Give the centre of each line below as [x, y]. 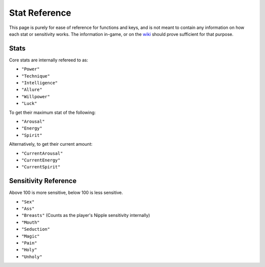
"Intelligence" [40, 83]
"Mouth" [31, 222]
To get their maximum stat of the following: [52, 112]
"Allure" [32, 90]
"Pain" [29, 243]
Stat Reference [40, 13]
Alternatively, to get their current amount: [51, 144]
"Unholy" [32, 257]
